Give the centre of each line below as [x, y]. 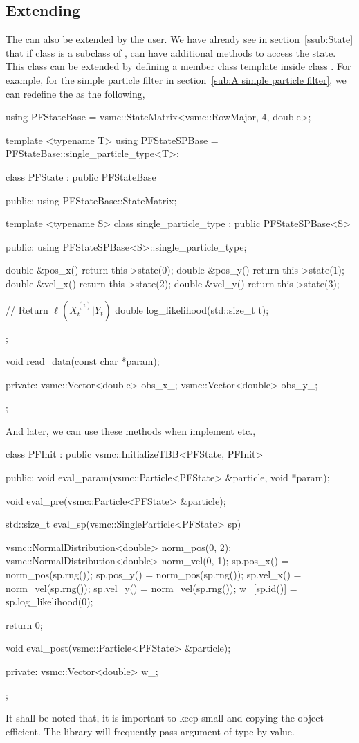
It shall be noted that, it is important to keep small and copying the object [165, 718]
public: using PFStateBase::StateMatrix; [91, 200]
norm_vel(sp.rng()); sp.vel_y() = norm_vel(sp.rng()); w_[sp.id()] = [151, 588]
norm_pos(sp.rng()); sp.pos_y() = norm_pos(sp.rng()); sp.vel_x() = [154, 574]
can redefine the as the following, [75, 93]
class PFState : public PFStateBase [81, 176]
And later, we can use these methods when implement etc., [131, 430]
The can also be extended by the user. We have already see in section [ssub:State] [179, 39]
